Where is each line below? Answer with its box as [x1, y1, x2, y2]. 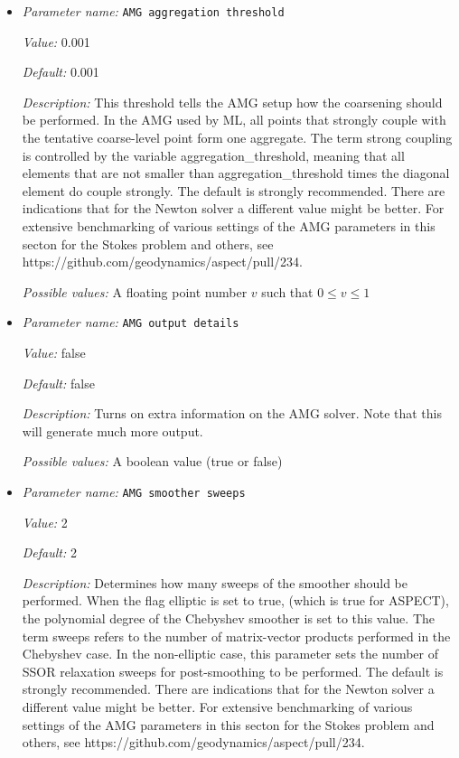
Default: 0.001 [22, 62, 99, 81]
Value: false [22, 343, 86, 362]
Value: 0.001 [22, 32, 90, 51]
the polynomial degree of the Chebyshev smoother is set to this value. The [22, 609, 435, 628]
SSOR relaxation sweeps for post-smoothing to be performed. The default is [22, 661, 444, 680]
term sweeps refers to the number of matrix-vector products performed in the [22, 626, 451, 645]
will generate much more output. [22, 421, 203, 440]
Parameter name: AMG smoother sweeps [22, 482, 246, 501]
